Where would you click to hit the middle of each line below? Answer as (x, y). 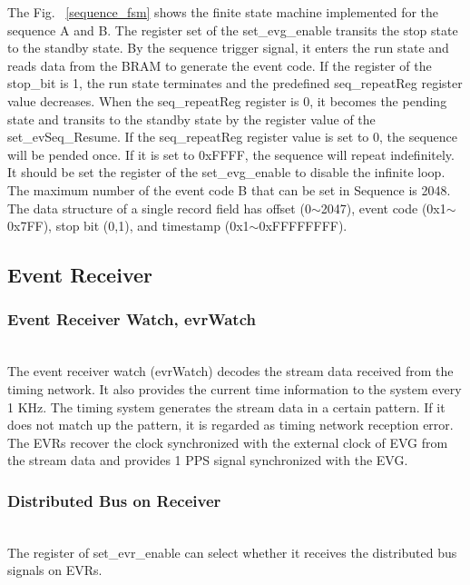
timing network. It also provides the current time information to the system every (235, 388)
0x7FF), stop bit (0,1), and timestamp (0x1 (128, 226)
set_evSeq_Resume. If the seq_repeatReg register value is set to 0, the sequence (232, 137)
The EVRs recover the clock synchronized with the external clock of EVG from (228, 442)
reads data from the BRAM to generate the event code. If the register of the (220, 65)
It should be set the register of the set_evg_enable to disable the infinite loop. (226, 172)
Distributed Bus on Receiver (114, 500)
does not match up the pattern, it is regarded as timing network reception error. (230, 425)
